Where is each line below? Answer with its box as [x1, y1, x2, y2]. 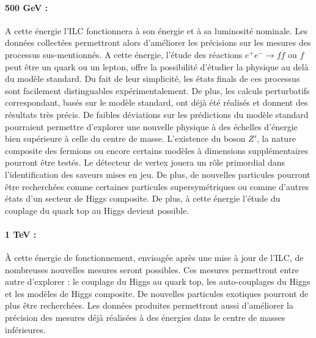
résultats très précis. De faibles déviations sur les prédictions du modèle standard [5, 108, 309, 120]
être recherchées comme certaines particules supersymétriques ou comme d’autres [5, 180, 309, 193]
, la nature [257, 132, 296, 145]
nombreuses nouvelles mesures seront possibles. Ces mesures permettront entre [5, 263, 299, 276]
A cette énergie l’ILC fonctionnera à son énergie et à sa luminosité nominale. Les [5, 24, 308, 37]
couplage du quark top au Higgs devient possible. [5, 204, 189, 216]
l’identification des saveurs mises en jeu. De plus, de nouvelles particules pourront [5, 167, 310, 180]
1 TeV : [5, 227, 37, 240]
